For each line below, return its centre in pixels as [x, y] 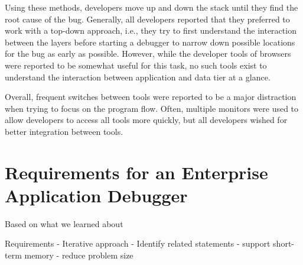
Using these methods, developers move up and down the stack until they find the [151, 7]
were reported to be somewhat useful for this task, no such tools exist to [136, 65]
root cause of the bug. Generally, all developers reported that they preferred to [147, 19]
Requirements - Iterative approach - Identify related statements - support [138, 243]
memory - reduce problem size [79, 255]
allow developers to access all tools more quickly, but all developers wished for [146, 120]
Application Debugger [96, 195]
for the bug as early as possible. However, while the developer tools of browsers [148, 54]
